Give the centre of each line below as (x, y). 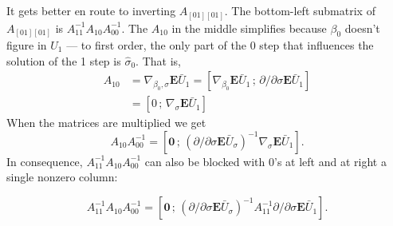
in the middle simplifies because (249, 28)
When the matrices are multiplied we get (106, 123)
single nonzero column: (62, 177)
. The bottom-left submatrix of (300, 10)
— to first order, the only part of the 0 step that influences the (220, 45)
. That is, (158, 60)
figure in (27, 45)
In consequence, (45, 161)
